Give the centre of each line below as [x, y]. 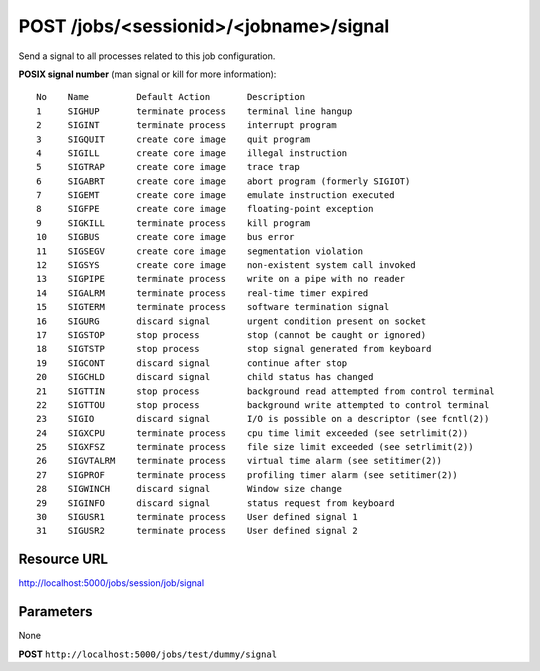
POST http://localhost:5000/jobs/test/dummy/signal [148, 654]
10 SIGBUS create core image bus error [165, 237]
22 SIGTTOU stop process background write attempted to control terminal [263, 404]
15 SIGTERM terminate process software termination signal [213, 307]
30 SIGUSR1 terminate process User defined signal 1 [197, 517]
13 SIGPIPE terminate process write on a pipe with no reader [221, 279]
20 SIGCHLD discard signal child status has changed [205, 377]
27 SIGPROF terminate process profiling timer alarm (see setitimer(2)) [247, 474]
